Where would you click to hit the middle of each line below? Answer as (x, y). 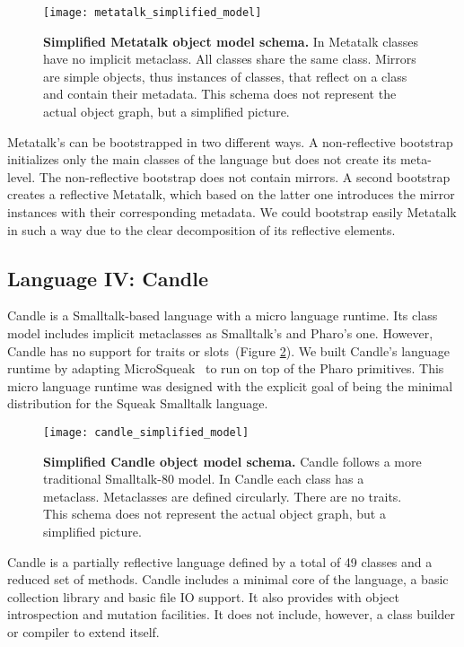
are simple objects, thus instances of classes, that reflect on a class (225, 76)
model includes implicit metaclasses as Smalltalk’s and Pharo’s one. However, (220, 332)
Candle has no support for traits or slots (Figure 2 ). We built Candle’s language (228, 350)
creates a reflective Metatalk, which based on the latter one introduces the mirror (231, 194)
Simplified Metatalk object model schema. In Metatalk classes (231, 41)
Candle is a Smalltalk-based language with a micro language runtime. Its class (223, 315)
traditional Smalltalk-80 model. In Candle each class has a (204, 479)
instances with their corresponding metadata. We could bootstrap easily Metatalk (232, 212)
